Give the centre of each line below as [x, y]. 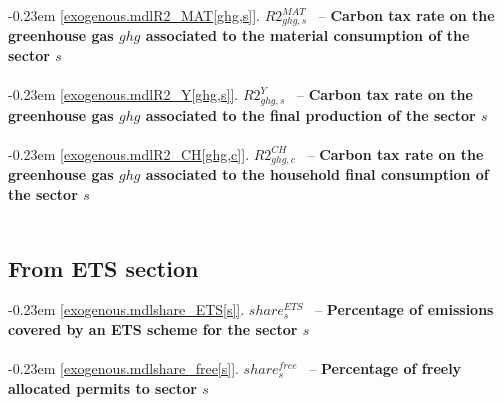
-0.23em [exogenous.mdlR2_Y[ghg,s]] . [123, 94]
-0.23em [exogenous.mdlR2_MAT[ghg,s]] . [134, 15]
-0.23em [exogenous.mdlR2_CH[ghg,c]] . [129, 153]
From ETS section [103, 267]
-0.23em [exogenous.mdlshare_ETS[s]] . [126, 309]
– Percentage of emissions [404, 309]
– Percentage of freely [385, 368]
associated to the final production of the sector [310, 114]
